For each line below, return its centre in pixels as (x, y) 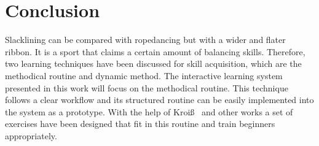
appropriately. (31, 135)
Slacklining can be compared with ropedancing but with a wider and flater (145, 40)
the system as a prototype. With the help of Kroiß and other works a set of (149, 111)
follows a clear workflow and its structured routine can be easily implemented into (159, 100)
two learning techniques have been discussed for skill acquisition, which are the (153, 63)
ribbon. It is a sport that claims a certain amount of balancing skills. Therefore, (155, 51)
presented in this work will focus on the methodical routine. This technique (147, 87)
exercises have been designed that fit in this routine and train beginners (140, 124)
